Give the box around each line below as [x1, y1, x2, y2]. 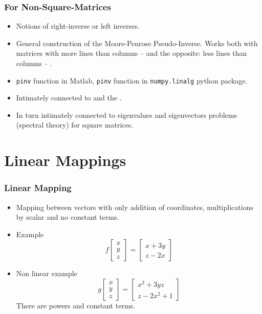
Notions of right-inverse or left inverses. [16, 20, 140, 31]
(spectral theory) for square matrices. [16, 119, 134, 130]
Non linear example [16, 268, 77, 279]
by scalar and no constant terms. [16, 212, 119, 222]
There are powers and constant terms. [16, 300, 135, 310]
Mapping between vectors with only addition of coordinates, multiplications [16, 201, 253, 212]
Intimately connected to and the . [16, 92, 122, 103]
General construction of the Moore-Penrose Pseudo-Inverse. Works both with [16, 37, 258, 48]
